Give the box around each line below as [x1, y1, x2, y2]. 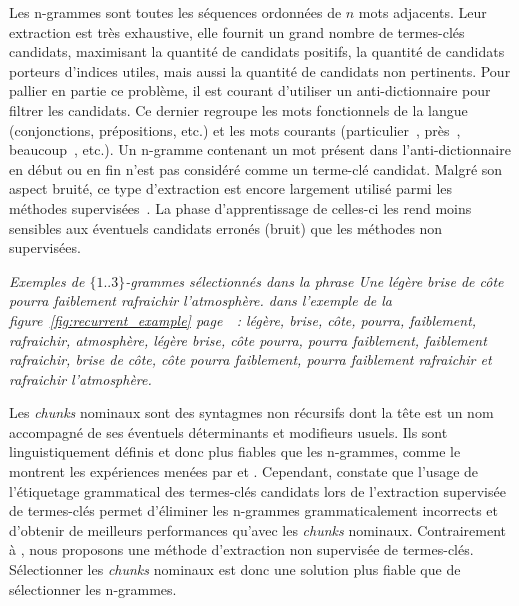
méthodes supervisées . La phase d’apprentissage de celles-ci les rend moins [9, 197, 472, 218]
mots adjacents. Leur [358, 2, 487, 22]
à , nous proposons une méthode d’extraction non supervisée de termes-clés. [9, 539, 474, 560]
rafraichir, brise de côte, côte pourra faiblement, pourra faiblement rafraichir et [9, 349, 492, 370]
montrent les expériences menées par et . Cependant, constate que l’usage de [9, 461, 479, 482]
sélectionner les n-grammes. [9, 578, 177, 599]
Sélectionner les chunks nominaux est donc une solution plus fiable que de [9, 559, 461, 580]
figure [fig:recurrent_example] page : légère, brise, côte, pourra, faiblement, [9, 309, 477, 330]
